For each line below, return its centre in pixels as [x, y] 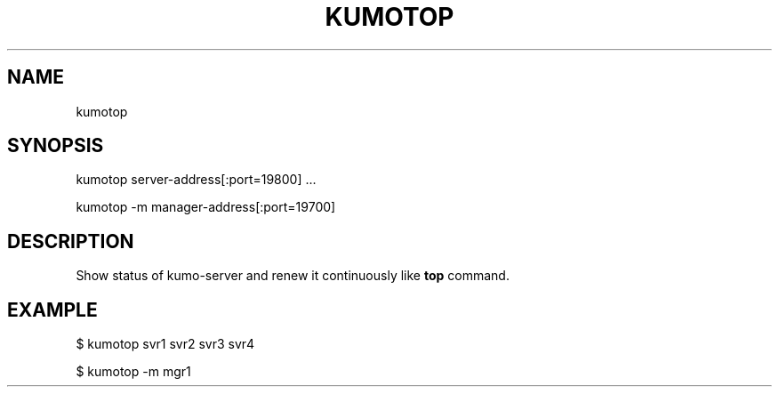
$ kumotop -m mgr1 [133, 372]
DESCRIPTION [71, 241]
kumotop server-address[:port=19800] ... [196, 180]
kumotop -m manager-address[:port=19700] [206, 207]
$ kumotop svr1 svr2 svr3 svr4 [165, 344]
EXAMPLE [52, 310]
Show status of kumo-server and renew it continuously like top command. [293, 276]
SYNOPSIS [56, 146]
